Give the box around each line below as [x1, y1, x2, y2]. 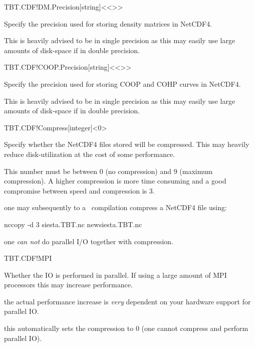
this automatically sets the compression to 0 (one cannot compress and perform [4, 323, 248, 333]
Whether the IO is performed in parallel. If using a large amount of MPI [4, 269, 227, 280]
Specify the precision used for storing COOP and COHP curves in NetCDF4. [4, 78, 241, 89]
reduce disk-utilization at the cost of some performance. [4, 148, 175, 159]
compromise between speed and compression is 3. [4, 185, 155, 196]
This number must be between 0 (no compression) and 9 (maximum [4, 165, 213, 176]
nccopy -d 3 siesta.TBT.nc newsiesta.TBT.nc [4, 219, 142, 229]
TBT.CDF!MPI [4, 253, 52, 263]
